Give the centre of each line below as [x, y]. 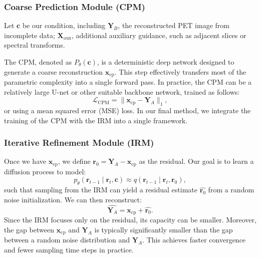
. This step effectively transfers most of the [180, 71]
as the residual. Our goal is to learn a [196, 161]
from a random [231, 190]
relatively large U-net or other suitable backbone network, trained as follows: [122, 91]
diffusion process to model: [45, 171]
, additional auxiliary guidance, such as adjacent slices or [159, 35]
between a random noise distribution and [67, 240]
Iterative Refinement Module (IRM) [79, 143]
